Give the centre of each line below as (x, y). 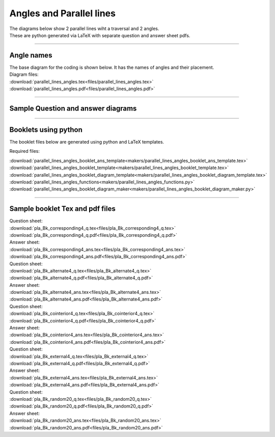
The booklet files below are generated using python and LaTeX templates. (87, 142)
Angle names (31, 55)
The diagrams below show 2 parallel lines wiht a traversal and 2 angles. (84, 29)
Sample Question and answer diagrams (73, 108)
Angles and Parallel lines (62, 13)
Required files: (25, 151)
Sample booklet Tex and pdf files (62, 209)
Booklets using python (46, 130)
